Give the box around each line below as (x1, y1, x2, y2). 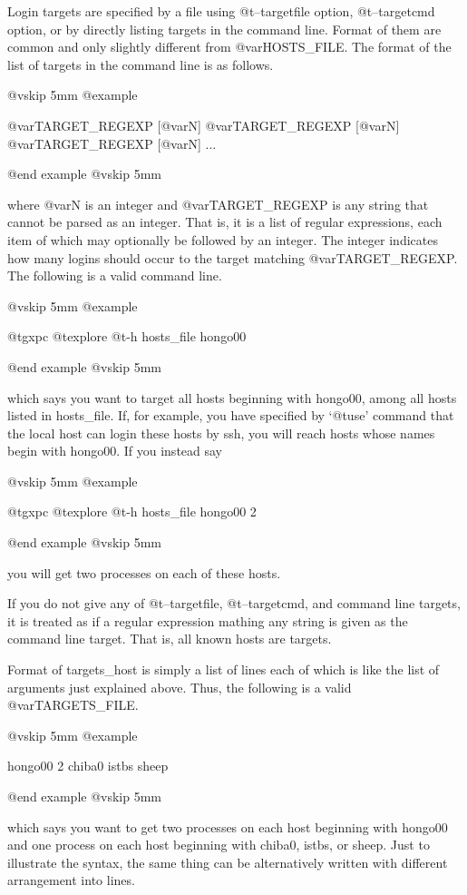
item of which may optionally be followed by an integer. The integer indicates (7, 230, 438, 249)
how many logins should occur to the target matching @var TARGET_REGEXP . (7, 248, 458, 267)
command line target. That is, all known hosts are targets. (7, 629, 332, 648)
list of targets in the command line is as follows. (7, 54, 274, 74)
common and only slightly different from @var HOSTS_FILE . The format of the (7, 37, 452, 56)
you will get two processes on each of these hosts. (7, 563, 281, 582)
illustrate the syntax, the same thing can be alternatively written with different (7, 852, 448, 871)
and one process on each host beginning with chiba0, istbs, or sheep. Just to (7, 835, 430, 854)
